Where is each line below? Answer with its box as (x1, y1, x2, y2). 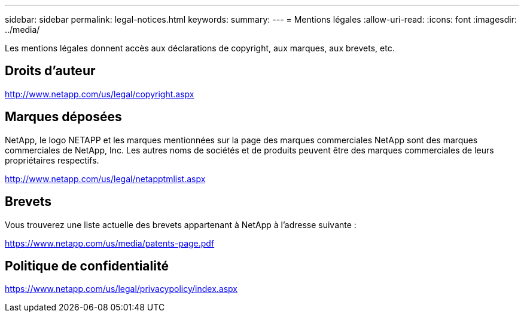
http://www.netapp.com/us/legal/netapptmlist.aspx (5, 173, 206, 184)
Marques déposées (5, 109, 122, 125)
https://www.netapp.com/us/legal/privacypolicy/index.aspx (5, 284, 237, 294)
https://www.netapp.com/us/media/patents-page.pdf (5, 238, 215, 248)
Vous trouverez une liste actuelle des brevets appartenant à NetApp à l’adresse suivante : (5, 219, 357, 230)
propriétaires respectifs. (5, 155, 99, 165)
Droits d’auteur (5, 63, 96, 79)
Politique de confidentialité (5, 258, 169, 273)
